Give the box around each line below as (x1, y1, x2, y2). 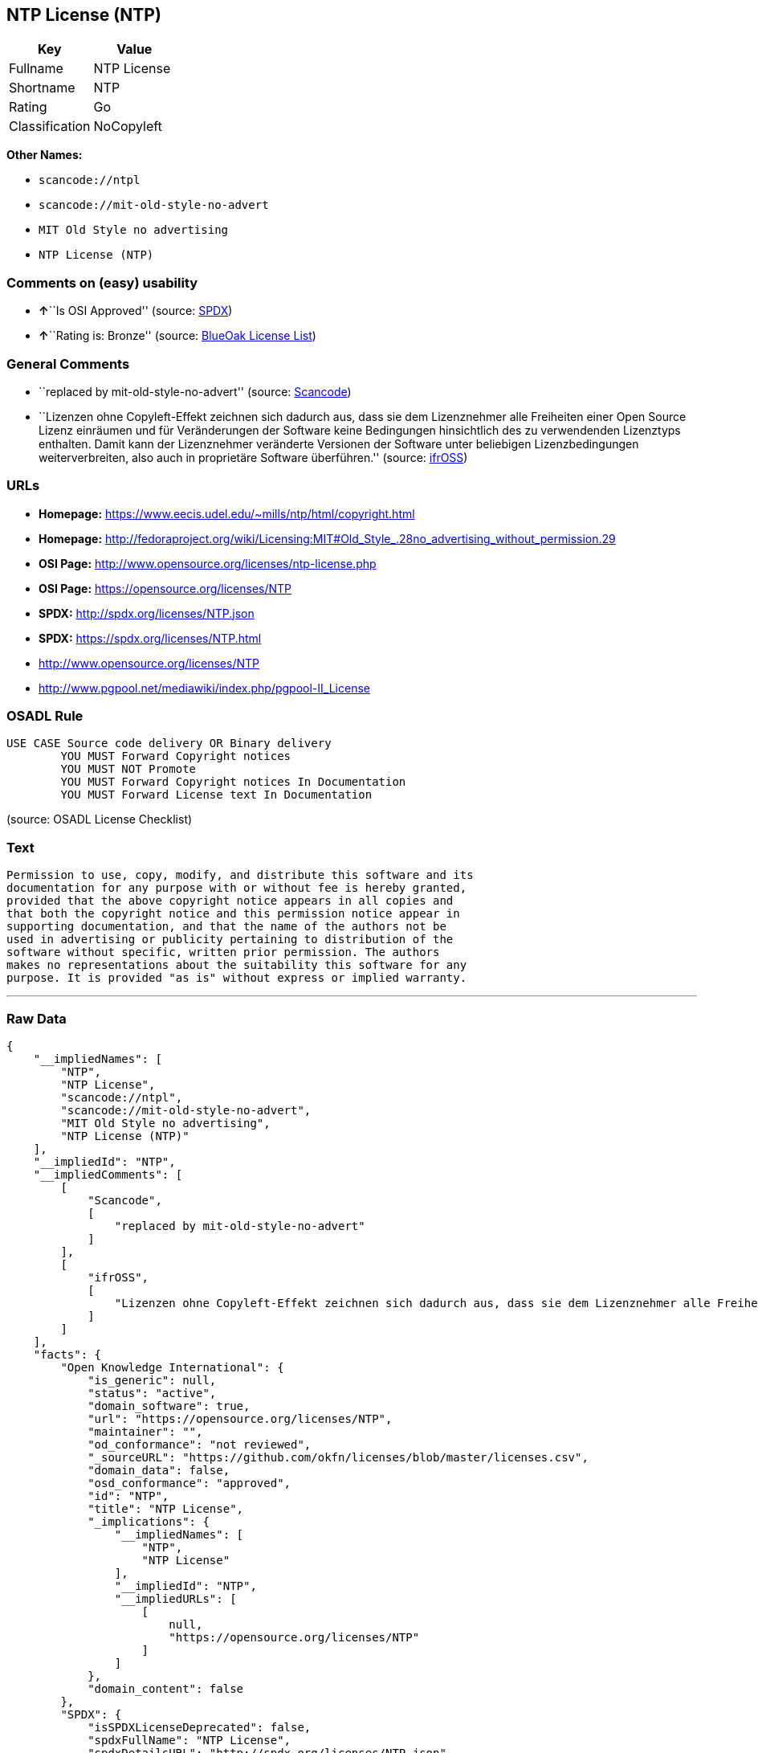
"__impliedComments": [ (33, 1167, 183, 1181)
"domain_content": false (88, 1681, 244, 1695)
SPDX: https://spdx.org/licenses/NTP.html (39, 631, 262, 645)
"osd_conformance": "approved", (88, 1476, 291, 1489)
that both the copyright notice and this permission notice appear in (6, 907, 460, 921)
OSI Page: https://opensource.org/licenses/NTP (39, 581, 292, 595)
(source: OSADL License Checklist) (6, 812, 193, 827)
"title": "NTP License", (88, 1502, 244, 1515)
